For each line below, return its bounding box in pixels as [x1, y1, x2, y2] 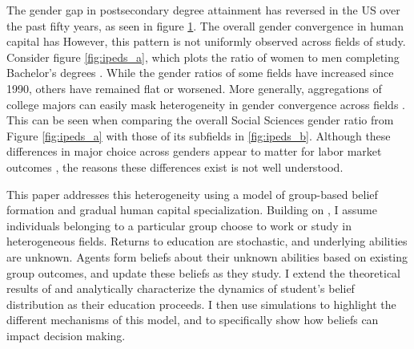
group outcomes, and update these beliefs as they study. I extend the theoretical [6, 264, 401, 281]
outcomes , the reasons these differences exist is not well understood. [6, 158, 344, 175]
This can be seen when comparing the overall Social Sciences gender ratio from [6, 112, 394, 128]
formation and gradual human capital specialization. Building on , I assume [6, 201, 377, 218]
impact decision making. [6, 327, 126, 343]
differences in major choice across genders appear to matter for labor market [6, 143, 382, 160]
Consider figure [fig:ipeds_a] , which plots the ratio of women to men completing [6, 48, 400, 65]
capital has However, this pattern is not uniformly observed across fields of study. [6, 33, 406, 50]
